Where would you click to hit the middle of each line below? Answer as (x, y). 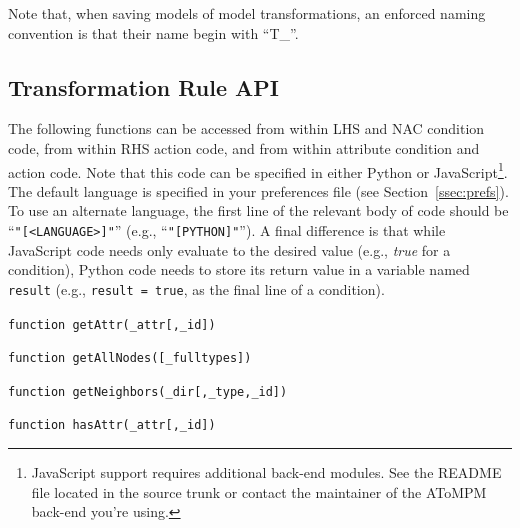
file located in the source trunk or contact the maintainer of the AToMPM (259, 491)
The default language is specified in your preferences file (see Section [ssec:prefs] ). (258, 190)
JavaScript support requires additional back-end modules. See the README (266, 472)
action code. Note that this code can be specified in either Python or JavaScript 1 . (258, 170)
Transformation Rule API (143, 86)
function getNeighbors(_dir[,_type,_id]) (148, 391)
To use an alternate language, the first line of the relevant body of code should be (258, 210)
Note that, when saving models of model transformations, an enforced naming (247, 13)
